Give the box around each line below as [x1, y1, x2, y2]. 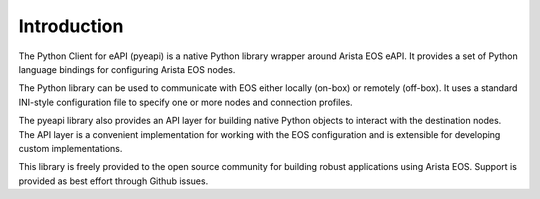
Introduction [18, 15, 124, 37]
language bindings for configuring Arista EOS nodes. [18, 63, 236, 75]
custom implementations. [18, 142, 123, 154]
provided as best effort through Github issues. [18, 175, 209, 187]
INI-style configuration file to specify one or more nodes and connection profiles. [18, 96, 354, 108]
